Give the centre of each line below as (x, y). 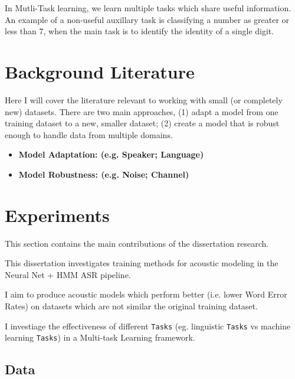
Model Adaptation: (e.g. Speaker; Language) (111, 154)
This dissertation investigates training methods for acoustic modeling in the (142, 263)
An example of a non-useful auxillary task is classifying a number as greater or (147, 19)
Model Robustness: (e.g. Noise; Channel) (104, 174)
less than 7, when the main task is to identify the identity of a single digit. (140, 31)
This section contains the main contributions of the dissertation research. (137, 243)
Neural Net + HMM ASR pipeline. (68, 274)
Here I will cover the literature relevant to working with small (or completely (144, 99)
